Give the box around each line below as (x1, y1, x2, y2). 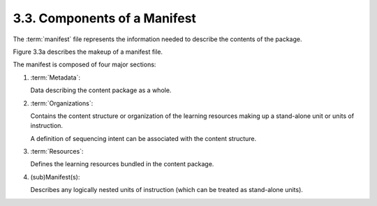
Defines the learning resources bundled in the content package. (30, 160, 214, 168)
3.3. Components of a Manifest (13, 10, 197, 26)
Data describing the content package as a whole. (30, 86, 172, 94)
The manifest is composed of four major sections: (13, 60, 156, 69)
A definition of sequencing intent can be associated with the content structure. (30, 134, 257, 142)
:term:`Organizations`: (30, 98, 94, 108)
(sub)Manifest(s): (30, 172, 80, 181)
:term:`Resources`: (30, 147, 84, 156)
